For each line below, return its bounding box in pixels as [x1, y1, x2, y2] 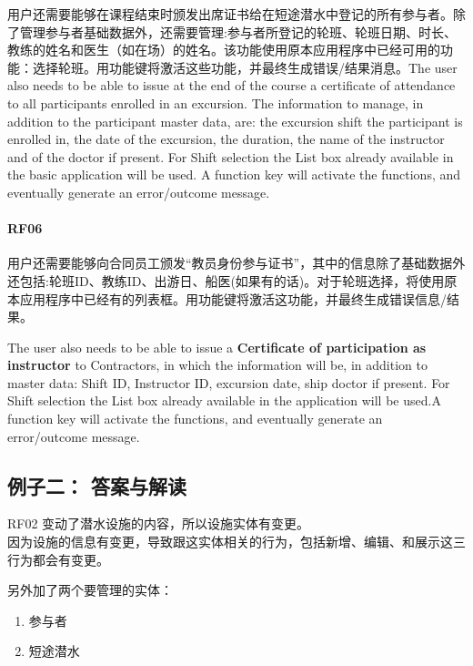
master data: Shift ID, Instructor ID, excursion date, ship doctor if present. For [7, 373, 450, 392]
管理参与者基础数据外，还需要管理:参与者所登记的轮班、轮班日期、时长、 [19, 22, 457, 41]
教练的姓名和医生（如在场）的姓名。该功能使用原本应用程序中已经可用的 [7, 40, 440, 59]
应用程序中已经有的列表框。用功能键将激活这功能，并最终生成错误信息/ [19, 289, 447, 308]
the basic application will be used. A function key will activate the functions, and [7, 165, 461, 184]
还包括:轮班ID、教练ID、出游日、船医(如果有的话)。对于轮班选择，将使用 [7, 271, 445, 290]
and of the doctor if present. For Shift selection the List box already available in [7, 147, 454, 166]
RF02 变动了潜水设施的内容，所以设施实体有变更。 [7, 514, 310, 533]
